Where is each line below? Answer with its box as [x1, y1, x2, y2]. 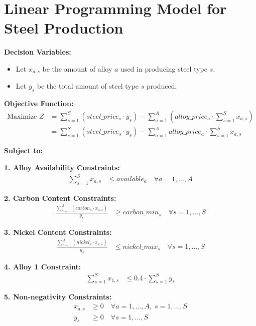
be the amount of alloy [42, 63, 112, 74]
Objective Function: [4, 98, 74, 109]
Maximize [7, 113, 37, 120]
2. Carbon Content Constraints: [4, 192, 116, 203]
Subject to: [4, 145, 43, 156]
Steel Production [4, 18, 123, 38]
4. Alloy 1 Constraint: [4, 261, 81, 271]
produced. [146, 81, 177, 91]
